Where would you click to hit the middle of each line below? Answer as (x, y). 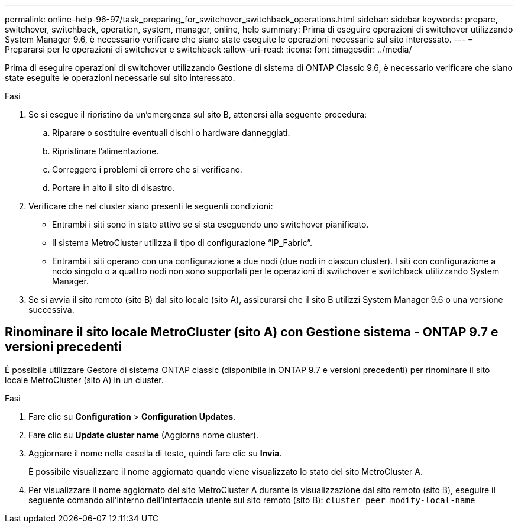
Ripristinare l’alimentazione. (106, 151)
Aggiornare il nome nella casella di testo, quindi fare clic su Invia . (155, 453)
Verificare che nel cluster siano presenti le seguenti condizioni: (151, 206)
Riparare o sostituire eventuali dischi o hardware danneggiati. (171, 133)
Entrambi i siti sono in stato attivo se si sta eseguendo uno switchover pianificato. (211, 224)
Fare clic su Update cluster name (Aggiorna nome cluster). (144, 435)
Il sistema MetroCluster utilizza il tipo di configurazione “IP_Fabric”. (182, 243)
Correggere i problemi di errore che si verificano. (147, 169)
